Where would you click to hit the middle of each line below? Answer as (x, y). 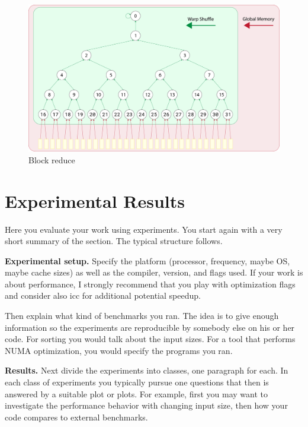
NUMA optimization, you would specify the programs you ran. (119, 350)
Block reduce (52, 159)
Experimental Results (95, 200)
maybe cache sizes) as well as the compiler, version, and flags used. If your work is (154, 272)
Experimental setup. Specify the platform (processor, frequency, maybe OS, (147, 260)
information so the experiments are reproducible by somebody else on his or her (150, 327)
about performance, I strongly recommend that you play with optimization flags (150, 284)
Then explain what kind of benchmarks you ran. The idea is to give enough (142, 316)
